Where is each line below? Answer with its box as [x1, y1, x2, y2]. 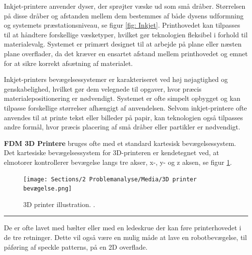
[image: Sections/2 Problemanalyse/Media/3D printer [23, 175, 197, 183]
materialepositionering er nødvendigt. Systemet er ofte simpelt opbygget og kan [4, 93, 241, 103]
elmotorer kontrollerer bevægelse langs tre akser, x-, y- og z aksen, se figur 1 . [4, 157, 232, 167]
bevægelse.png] [23, 185, 72, 192]
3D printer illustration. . [23, 199, 95, 209]
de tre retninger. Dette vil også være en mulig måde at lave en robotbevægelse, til [4, 232, 247, 242]
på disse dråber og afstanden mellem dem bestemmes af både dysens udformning [4, 10, 244, 20]
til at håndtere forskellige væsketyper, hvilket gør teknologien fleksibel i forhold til [4, 29, 248, 39]
